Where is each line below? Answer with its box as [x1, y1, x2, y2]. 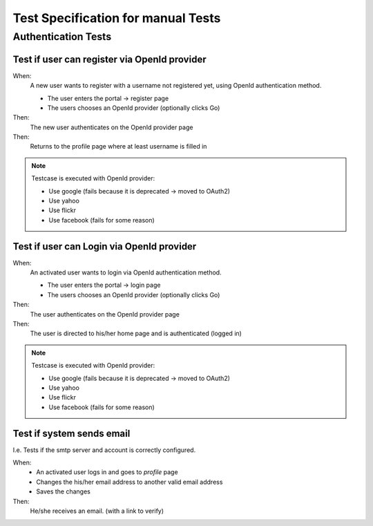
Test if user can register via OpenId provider [12, 53, 207, 65]
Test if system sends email [12, 427, 131, 439]
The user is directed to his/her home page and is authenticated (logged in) [30, 329, 242, 338]
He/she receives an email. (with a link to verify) [30, 507, 164, 515]
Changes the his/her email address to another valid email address [36, 478, 223, 486]
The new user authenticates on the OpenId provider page [30, 123, 193, 131]
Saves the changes [36, 487, 91, 496]
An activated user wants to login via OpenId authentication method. [30, 268, 222, 276]
